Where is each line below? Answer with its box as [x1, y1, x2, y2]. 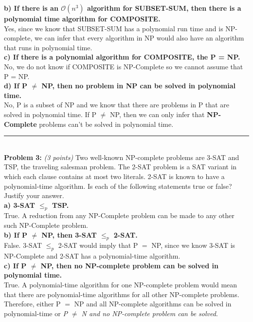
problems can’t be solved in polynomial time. [39, 119, 174, 129]
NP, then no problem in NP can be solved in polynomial [41, 80, 235, 91]
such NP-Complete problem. [4, 220, 88, 230]
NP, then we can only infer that [110, 109, 205, 119]
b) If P [4, 229, 27, 240]
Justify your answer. [4, 190, 64, 201]
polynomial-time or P [4, 308, 68, 318]
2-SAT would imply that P [58, 240, 138, 250]
